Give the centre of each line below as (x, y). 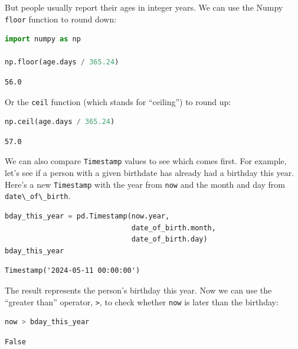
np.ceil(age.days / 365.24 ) (60, 122)
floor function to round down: (61, 19)
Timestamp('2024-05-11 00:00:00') (73, 271)
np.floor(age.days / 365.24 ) (62, 62)
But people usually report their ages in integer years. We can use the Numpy (144, 7)
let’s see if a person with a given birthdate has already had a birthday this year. (150, 173)
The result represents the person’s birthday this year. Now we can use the (138, 290)
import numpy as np (43, 39)
